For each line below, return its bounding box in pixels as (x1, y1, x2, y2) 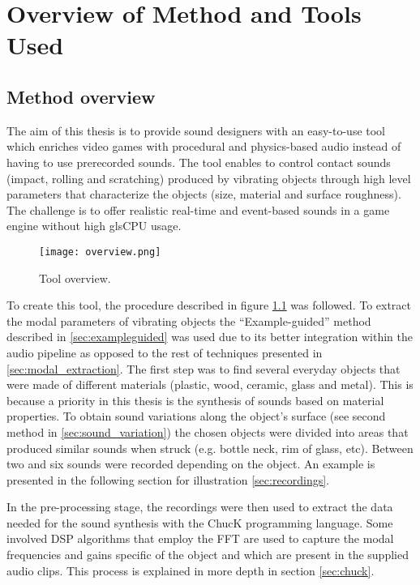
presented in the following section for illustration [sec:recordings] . (6, 471, 330, 488)
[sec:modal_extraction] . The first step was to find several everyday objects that (6, 360, 401, 377)
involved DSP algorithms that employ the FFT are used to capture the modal (6, 530, 394, 547)
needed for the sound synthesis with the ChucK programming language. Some (6, 514, 393, 531)
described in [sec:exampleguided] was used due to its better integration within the (6, 328, 414, 345)
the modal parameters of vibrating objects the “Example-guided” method (6, 312, 371, 329)
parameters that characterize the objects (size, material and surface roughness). (6, 186, 401, 203)
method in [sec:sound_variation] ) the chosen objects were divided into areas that (6, 423, 409, 440)
